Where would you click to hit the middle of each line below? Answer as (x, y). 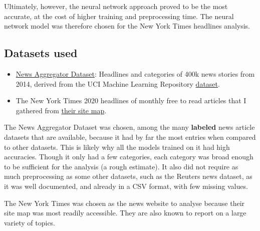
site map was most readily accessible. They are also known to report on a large (125, 213)
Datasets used (41, 53)
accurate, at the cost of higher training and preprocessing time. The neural (119, 16)
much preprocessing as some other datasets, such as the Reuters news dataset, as (128, 176)
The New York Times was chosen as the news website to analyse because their (124, 203)
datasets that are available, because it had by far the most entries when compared (130, 137)
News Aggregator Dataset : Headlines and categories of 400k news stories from (135, 73)
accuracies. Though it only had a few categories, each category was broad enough (129, 157)
